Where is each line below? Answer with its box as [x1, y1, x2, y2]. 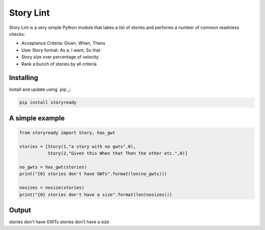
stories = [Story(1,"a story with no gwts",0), [19, 144, 136, 149]
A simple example [9, 114, 65, 122]
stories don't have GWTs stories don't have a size [9, 219, 110, 225]
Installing [9, 74, 39, 82]
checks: [9, 31, 26, 37]
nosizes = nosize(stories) [19, 185, 84, 191]
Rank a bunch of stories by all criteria [21, 61, 97, 67]
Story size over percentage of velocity [21, 54, 99, 60]
